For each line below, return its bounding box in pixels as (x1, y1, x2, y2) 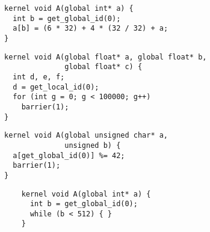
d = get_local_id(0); (13, 82, 99, 91)
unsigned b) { (64, 141, 121, 150)
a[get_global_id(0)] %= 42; (13, 151, 125, 160)
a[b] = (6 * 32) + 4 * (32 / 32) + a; (13, 24, 168, 33)
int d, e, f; (13, 72, 65, 81)
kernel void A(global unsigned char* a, (4, 131, 168, 140)
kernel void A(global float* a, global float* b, (4, 52, 207, 61)
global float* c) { (64, 63, 143, 72)
